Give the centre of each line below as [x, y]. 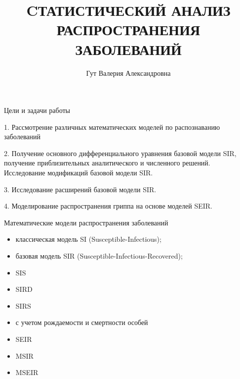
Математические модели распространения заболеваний [86, 222]
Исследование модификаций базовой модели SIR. [79, 173]
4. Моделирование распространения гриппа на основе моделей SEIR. [108, 206]
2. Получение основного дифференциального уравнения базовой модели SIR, [120, 153]
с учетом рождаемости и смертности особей [82, 322]
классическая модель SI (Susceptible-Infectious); [88, 239]
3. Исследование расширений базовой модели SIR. [80, 189]
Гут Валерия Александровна [128, 73]
